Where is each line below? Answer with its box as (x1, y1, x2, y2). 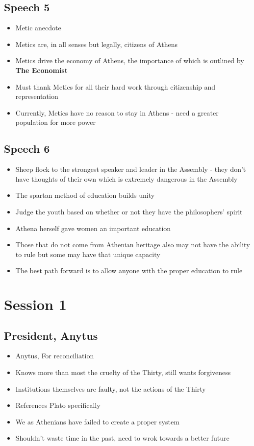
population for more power (15, 117, 96, 127)
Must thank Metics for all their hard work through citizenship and (15, 81, 216, 92)
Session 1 (4, 294, 67, 314)
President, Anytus (4, 328, 98, 343)
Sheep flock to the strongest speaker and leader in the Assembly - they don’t (15, 164, 246, 174)
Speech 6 (4, 141, 50, 156)
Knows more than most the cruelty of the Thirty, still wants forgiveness (15, 367, 231, 377)
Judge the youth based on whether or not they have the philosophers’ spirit (15, 206, 243, 216)
